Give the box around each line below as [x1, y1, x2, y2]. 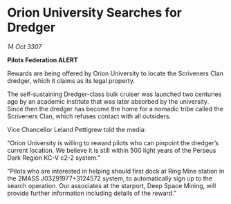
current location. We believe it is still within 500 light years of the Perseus [7, 146, 216, 154]
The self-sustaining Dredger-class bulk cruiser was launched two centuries [7, 90, 222, 98]
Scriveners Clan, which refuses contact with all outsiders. [7, 112, 172, 120]
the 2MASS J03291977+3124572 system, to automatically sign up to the [7, 174, 213, 183]
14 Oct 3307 [7, 42, 42, 50]
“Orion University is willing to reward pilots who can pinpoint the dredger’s [7, 138, 219, 147]
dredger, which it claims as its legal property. [7, 76, 135, 84]
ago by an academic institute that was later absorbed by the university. [7, 97, 210, 105]
